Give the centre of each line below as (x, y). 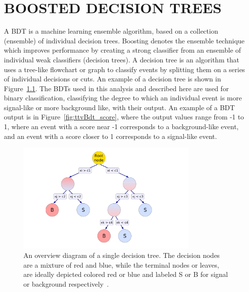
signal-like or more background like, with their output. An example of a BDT (119, 107)
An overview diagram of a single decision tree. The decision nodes (122, 255)
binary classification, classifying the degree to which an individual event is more (123, 98)
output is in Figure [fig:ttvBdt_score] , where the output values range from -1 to (124, 117)
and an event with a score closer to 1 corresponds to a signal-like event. (111, 136)
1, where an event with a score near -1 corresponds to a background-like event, (121, 127)
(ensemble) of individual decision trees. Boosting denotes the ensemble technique (124, 40)
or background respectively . (66, 283)
